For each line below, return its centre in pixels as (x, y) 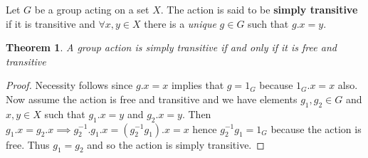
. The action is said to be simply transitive (259, 9)
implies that (198, 85)
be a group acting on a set (92, 9)
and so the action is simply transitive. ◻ (176, 144)
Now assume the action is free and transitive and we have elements (152, 99)
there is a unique (180, 23)
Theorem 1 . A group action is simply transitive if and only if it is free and (171, 47)
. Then (196, 114)
